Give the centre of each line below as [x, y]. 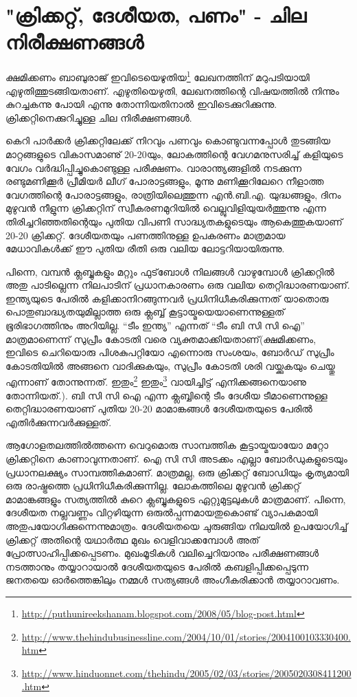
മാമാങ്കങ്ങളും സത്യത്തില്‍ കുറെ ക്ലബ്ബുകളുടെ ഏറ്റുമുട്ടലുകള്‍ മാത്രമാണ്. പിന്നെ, [176, 499]
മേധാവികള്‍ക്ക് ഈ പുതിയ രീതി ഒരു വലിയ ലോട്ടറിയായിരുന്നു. [145, 248]
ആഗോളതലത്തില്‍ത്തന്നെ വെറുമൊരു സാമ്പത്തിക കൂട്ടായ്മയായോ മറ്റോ [167, 445]
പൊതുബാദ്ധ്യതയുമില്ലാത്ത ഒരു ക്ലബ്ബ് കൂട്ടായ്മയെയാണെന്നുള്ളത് [145, 312]
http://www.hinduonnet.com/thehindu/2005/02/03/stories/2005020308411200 [186, 673]
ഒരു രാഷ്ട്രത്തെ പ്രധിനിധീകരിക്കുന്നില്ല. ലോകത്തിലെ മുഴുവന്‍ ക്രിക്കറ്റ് [153, 486]
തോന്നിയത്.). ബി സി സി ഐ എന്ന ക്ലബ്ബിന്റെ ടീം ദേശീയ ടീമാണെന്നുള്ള [166, 395]
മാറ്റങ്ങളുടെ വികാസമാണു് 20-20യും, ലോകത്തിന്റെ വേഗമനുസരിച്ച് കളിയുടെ [174, 154]
